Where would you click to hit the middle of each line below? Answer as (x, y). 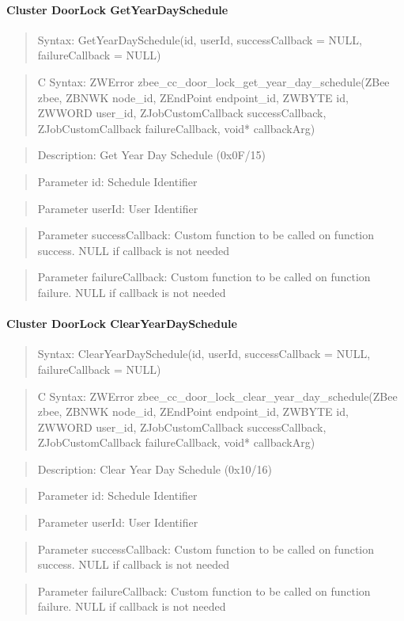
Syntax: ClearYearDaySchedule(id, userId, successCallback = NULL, (204, 354)
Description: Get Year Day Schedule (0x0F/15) (152, 155)
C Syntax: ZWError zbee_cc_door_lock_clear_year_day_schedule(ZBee (217, 396)
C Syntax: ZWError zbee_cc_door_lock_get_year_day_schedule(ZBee (213, 81)
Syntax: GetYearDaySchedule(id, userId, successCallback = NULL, (200, 39)
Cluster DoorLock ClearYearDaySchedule (122, 324)
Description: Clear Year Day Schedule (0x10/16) (155, 469)
